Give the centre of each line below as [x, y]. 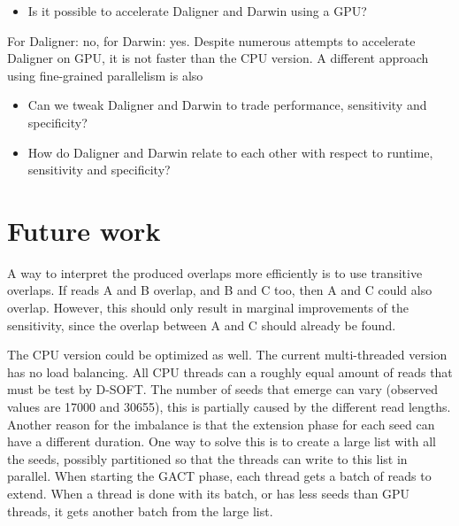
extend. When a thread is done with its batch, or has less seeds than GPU [209, 493]
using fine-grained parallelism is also [105, 75]
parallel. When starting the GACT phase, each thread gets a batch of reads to [219, 476]
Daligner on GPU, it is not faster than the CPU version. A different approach [218, 58]
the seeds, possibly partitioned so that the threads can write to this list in [207, 458]
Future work [84, 230]
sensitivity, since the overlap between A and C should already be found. [202, 325]
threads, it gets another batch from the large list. [140, 511]
